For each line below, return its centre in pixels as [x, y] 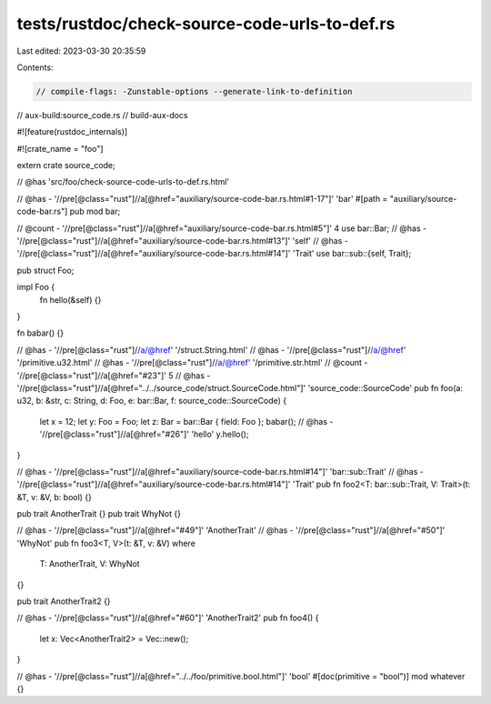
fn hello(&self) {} [70, 299]
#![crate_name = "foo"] [60, 148]
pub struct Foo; [45, 270]
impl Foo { [35, 287]
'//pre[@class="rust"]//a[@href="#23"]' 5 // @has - [114, 375]
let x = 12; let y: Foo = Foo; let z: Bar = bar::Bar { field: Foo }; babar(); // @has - [186, 421]
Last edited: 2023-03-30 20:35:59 [81, 51]
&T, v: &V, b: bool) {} [55, 497]
